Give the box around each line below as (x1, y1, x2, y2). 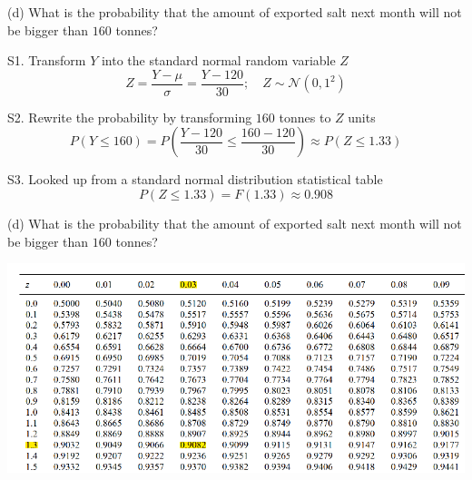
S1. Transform (7, 51, 86, 70)
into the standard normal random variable (101, 51, 336, 70)
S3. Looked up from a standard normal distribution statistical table (7, 170, 383, 189)
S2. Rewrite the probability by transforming (7, 107, 252, 126)
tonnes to (279, 107, 331, 126)
